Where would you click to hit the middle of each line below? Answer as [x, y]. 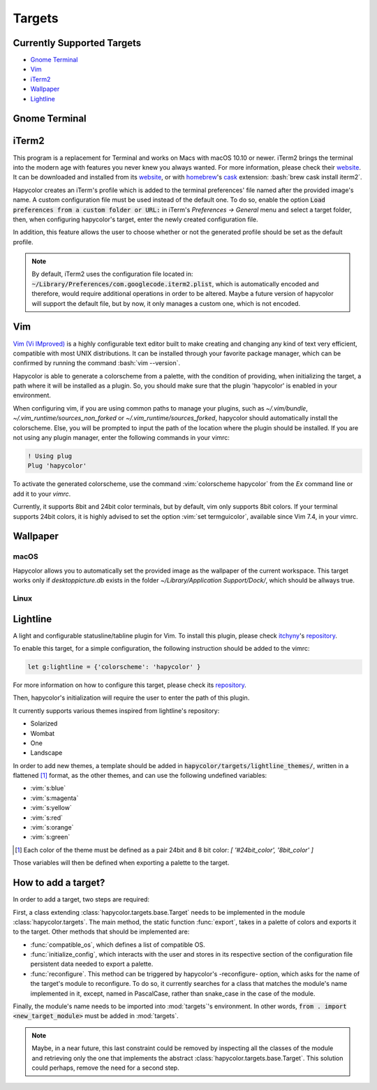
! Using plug [50, 456]
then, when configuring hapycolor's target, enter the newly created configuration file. [135, 219]
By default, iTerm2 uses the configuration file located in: [112, 274]
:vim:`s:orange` [52, 827]
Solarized [44, 723]
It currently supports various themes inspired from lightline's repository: [116, 710]
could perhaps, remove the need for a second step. [105, 1068]
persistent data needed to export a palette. [92, 964]
